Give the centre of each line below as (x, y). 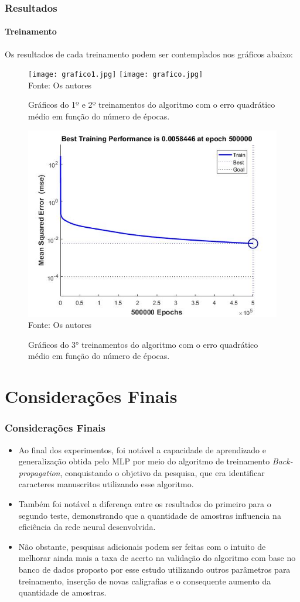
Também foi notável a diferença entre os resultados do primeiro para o (145, 504)
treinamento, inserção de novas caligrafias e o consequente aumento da (145, 581)
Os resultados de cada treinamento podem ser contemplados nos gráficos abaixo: (149, 54)
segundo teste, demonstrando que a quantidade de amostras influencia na (150, 515)
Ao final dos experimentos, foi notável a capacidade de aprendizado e (142, 449)
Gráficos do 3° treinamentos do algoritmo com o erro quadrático (143, 344)
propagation (39, 472)
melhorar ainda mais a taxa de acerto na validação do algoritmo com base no (157, 558)
